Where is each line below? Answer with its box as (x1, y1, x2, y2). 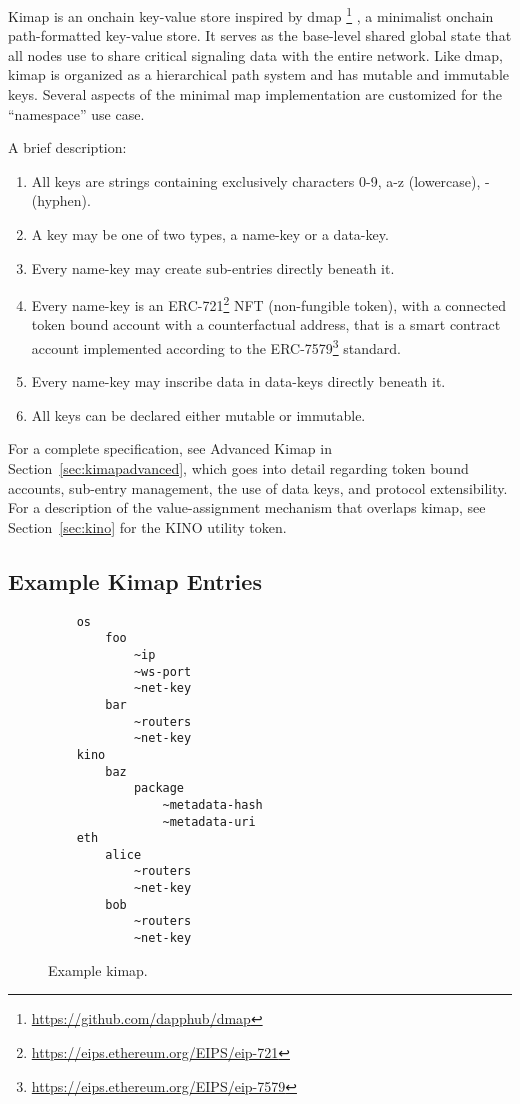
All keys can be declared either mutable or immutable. (31, 404, 366, 425)
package (133, 781, 185, 796)
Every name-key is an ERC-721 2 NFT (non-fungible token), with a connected (31, 292, 506, 315)
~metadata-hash (162, 797, 263, 812)
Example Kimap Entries (8, 565, 262, 596)
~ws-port (133, 664, 192, 679)
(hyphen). (31, 190, 91, 211)
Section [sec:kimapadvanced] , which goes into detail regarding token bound (8, 458, 469, 479)
